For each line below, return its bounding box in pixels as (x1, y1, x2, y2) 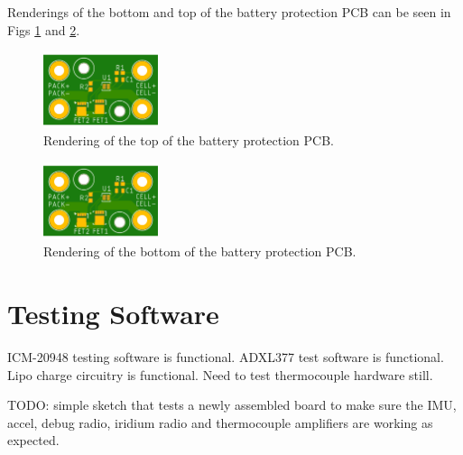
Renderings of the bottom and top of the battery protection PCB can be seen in (7, 3, 451, 21)
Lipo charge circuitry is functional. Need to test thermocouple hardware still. (7, 365, 433, 384)
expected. (7, 431, 60, 450)
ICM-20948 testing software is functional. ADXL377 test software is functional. (7, 348, 444, 367)
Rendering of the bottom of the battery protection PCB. (43, 242, 357, 261)
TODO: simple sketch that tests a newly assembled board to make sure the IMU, (7, 395, 457, 414)
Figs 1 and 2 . (7, 20, 80, 39)
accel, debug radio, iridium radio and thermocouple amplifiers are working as (7, 413, 433, 432)
